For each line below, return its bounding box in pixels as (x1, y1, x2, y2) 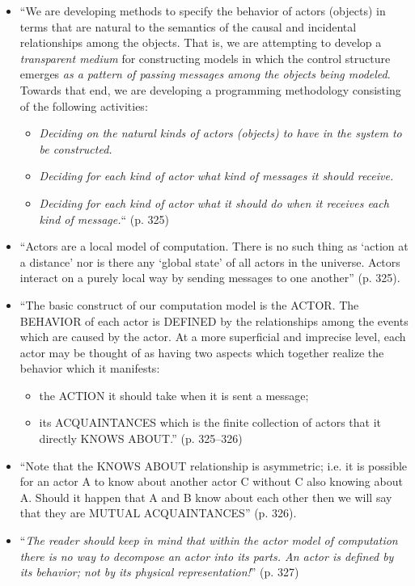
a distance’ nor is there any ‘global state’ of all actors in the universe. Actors (19, 253, 400, 270)
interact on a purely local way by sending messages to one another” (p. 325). (19, 269, 400, 286)
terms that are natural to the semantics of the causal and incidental (19, 18, 357, 35)
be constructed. (39, 140, 112, 157)
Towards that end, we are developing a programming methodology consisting (19, 81, 401, 98)
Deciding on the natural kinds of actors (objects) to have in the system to (39, 124, 402, 141)
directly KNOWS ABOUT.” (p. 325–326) (39, 430, 243, 447)
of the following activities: (19, 97, 148, 114)
